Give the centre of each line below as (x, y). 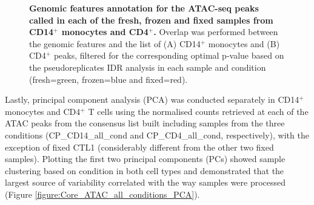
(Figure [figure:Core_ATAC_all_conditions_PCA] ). (102, 194)
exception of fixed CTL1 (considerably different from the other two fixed (139, 147)
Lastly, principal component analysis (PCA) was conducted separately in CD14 (152, 99)
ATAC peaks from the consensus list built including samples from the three (145, 123)
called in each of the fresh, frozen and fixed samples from (151, 20)
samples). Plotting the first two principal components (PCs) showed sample (145, 159)
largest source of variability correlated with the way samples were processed (145, 182)
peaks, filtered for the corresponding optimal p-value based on (169, 55)
